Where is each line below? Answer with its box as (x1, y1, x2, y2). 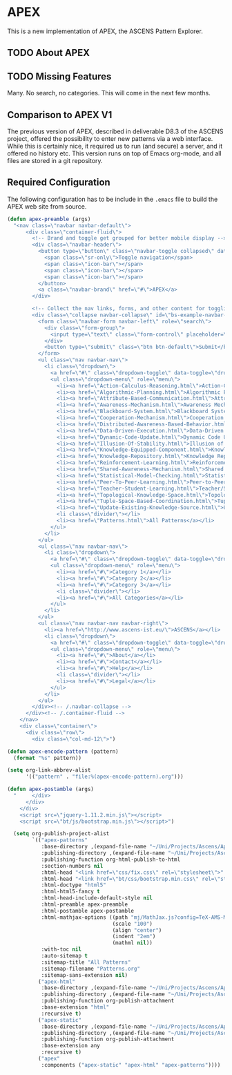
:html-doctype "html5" (41, 882, 107, 888)
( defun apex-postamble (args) (7, 786, 95, 793)
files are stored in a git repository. (7, 156, 103, 164)
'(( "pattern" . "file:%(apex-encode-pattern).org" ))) (25, 773, 184, 781)
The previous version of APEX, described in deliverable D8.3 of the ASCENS (7, 127, 224, 135)
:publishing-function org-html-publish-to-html (41, 856, 181, 863)
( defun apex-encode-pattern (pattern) (7, 748, 119, 755)
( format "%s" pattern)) (13, 754, 81, 761)
